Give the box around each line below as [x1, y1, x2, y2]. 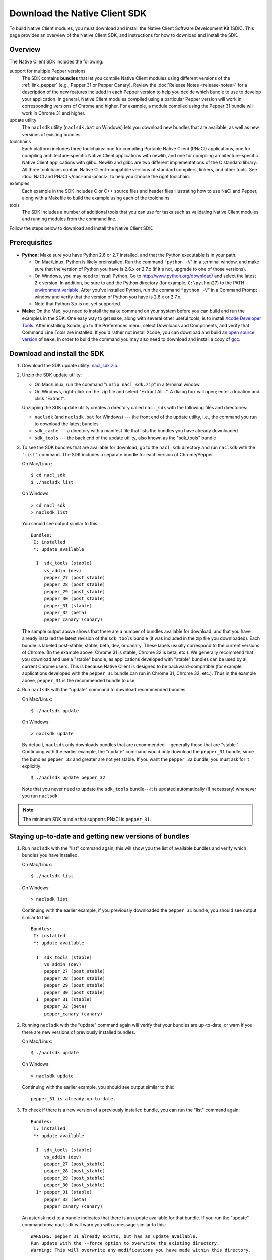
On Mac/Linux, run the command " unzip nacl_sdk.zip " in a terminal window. [34, 381, 201, 388]
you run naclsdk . [22, 793, 59, 799]
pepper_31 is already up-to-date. [31, 1096, 116, 1101]
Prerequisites [9, 238, 52, 247]
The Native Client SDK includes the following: [9, 58, 104, 65]
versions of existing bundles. [22, 131, 82, 137]
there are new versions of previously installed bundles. [22, 1029, 135, 1035]
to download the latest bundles [34, 421, 99, 427]
